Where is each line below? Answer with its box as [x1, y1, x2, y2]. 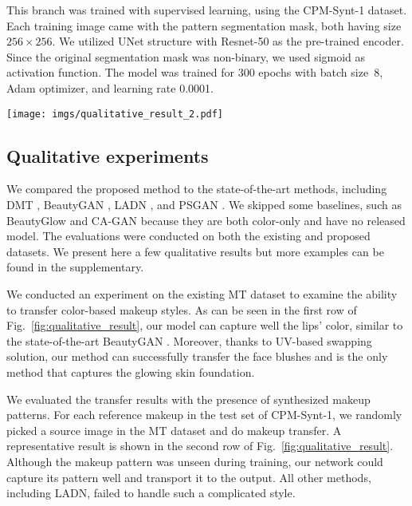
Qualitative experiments [6, 143, 209, 168]
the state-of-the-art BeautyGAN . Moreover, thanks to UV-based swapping [6, 332, 372, 349]
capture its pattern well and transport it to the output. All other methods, [6, 468, 371, 485]
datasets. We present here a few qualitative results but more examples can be [6, 243, 384, 259]
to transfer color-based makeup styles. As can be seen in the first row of [6, 301, 357, 318]
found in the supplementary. [6, 259, 144, 275]
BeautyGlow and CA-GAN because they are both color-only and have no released [6, 211, 406, 228]
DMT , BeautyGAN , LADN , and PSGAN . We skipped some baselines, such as [6, 196, 402, 213]
